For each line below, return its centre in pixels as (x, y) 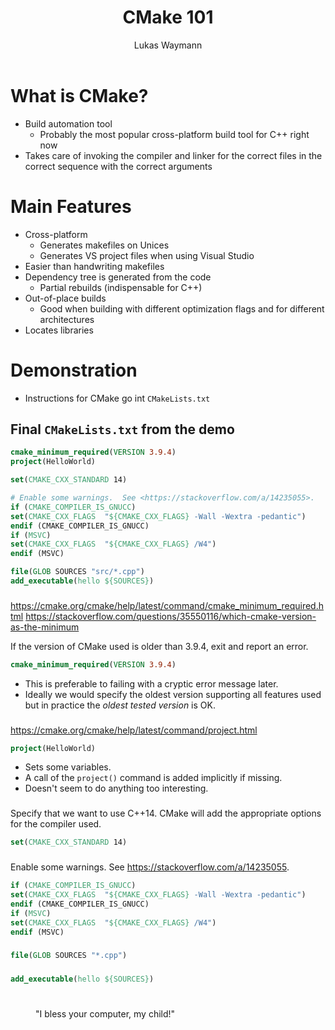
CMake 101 (168, 17)
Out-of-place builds (65, 298)
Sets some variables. (68, 767)
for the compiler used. (56, 824)
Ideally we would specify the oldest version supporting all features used (173, 694)
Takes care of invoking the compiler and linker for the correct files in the (173, 155)
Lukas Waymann (168, 45)
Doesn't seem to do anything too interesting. (116, 788)
